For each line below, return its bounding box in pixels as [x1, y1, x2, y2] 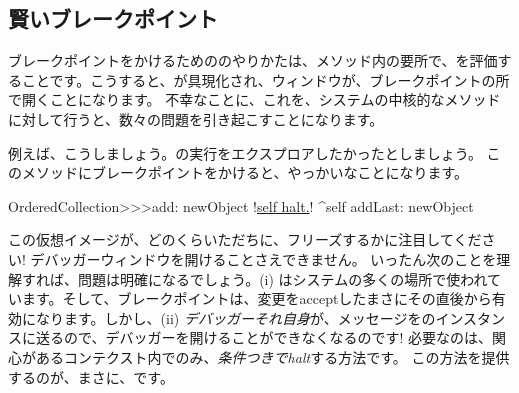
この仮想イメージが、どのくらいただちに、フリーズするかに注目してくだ [8, 229, 482, 250]
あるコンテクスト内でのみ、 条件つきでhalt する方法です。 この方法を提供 [35, 346, 510, 367]
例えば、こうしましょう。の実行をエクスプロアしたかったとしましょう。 [8, 142, 482, 163]
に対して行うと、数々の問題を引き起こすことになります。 [8, 108, 384, 129]
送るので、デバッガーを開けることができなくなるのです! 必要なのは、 [35, 327, 492, 348]
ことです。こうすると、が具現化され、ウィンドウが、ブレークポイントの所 [21, 69, 510, 90]
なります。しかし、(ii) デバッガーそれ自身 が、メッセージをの [35, 307, 436, 328]
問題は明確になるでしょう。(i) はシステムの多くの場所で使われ [77, 268, 488, 289]
